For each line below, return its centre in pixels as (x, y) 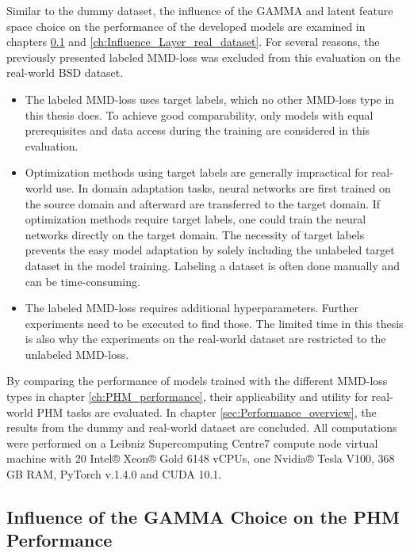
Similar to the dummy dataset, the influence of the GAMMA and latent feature (200, 10)
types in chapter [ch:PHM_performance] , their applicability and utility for (187, 397)
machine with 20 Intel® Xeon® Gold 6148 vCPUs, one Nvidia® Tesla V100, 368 (201, 458)
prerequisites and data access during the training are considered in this (197, 130)
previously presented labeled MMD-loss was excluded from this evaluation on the (203, 57)
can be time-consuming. (82, 281)
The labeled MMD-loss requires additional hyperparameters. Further (192, 308)
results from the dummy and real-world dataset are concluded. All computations (202, 427)
